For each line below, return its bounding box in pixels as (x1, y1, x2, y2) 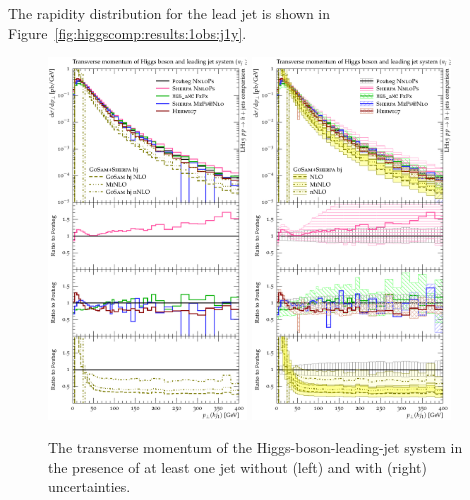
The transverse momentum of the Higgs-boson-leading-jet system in (48, 437, 463, 458)
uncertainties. (48, 476, 131, 497)
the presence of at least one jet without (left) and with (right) (48, 456, 428, 477)
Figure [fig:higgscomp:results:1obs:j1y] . (8, 22, 247, 43)
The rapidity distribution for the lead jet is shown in (8, 3, 330, 23)
